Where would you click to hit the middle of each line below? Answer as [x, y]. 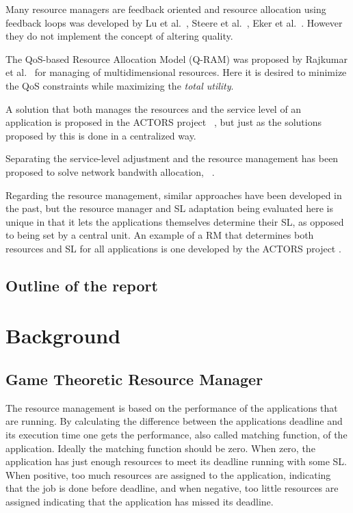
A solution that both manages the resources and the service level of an [154, 108]
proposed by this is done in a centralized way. [101, 135]
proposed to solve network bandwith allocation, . [110, 171]
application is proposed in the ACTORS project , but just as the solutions [164, 122]
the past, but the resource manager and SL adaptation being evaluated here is [169, 208]
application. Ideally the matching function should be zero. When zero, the [160, 448]
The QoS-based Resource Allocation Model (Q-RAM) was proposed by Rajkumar [176, 58]
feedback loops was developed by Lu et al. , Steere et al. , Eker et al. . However [174, 22]
